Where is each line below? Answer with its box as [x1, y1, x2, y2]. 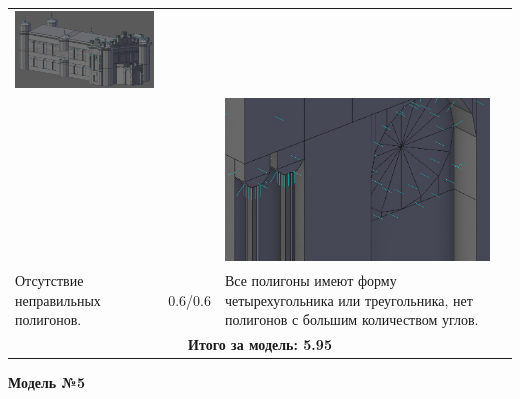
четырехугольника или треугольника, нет [224, 289, 473, 310]
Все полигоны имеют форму [224, 270, 397, 291]
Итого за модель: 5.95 [188, 334, 332, 355]
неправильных [15, 289, 101, 310]
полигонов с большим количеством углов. [224, 309, 479, 330]
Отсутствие [15, 270, 84, 291]
